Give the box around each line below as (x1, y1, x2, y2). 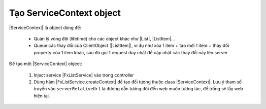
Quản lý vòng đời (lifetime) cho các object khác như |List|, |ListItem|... (33, 36, 175, 41)
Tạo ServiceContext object (9, 7, 121, 18)
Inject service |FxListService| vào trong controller (33, 72, 134, 78)
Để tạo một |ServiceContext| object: (9, 61, 82, 67)
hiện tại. (33, 93, 50, 99)
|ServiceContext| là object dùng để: (9, 25, 81, 31)
